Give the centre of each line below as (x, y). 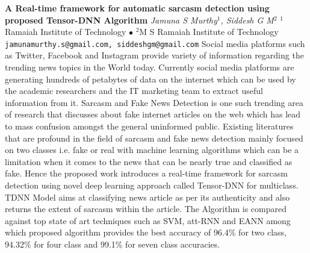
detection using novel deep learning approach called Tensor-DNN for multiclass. (152, 185)
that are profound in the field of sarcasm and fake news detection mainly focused (154, 138)
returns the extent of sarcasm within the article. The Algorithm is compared (146, 209)
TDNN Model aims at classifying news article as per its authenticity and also (147, 197)
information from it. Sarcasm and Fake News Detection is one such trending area (154, 102)
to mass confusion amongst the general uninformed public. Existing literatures (149, 126)
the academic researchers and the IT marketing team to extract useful (134, 91)
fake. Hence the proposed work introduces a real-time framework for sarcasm (146, 173)
